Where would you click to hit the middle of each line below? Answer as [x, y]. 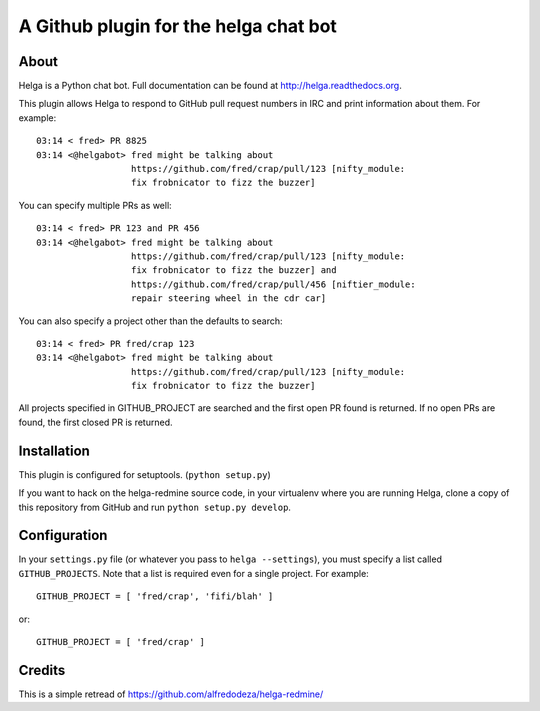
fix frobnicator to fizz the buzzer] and [233, 270]
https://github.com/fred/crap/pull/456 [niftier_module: [273, 284]
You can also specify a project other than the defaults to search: [150, 321]
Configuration [63, 535]
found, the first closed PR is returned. [96, 422]
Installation [54, 450]
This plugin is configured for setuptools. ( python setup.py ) [144, 474]
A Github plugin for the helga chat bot [177, 26]
